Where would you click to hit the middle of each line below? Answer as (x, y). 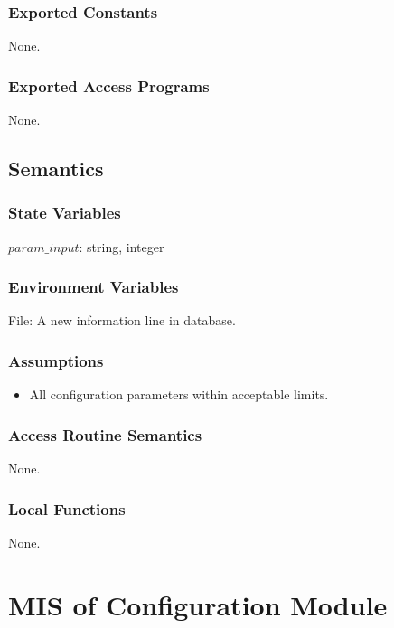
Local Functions (67, 508)
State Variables (65, 213)
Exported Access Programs (109, 85)
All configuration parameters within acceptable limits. (179, 394)
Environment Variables (94, 287)
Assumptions (56, 360)
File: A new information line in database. (122, 320)
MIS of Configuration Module (198, 604)
